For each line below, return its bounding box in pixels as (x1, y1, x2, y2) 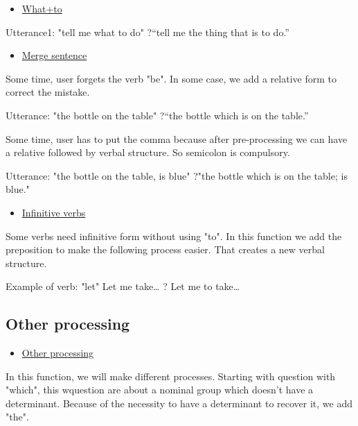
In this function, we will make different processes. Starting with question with (6, 368, 336, 383)
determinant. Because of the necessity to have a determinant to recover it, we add (6, 395, 353, 410)
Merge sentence (21, 48, 87, 62)
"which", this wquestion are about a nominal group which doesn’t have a (6, 382, 314, 397)
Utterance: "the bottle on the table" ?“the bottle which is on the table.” (6, 108, 309, 122)
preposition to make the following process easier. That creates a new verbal (6, 242, 325, 257)
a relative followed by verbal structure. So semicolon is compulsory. (6, 145, 290, 160)
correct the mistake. (6, 85, 90, 99)
